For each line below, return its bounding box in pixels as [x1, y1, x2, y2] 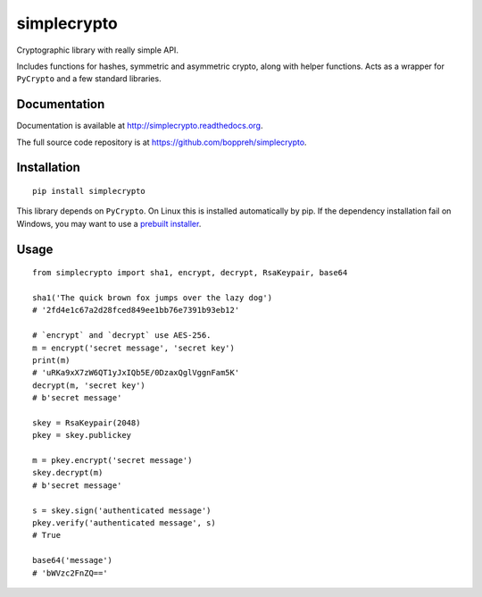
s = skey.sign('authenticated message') [32, 505, 212, 516]
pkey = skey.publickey [32, 430, 132, 441]
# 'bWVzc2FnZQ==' [32, 568, 108, 578]
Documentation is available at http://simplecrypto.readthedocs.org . [16, 121, 263, 131]
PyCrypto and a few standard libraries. [16, 73, 162, 84]
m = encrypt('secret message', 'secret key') [32, 342, 236, 353]
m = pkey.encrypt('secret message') [32, 456, 193, 466]
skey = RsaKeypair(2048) [32, 417, 141, 428]
